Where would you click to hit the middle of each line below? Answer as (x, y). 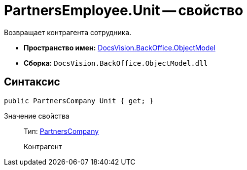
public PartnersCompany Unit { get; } (79, 101)
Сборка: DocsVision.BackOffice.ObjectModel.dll (116, 63)
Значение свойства (37, 116)
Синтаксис (32, 82)
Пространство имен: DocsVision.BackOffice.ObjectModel (120, 47)
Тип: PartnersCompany (61, 131)
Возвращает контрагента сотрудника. (68, 32)
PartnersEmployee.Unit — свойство (124, 10)
